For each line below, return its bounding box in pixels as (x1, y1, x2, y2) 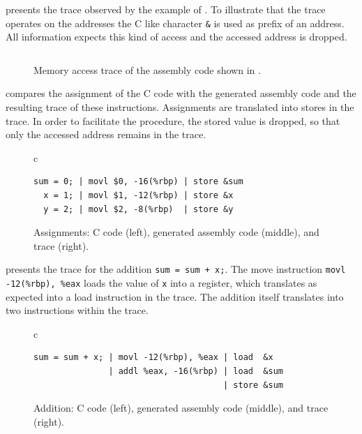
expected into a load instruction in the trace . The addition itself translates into (6, 289, 344, 304)
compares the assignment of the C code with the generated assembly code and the (6, 86, 356, 100)
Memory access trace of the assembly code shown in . (33, 62, 261, 77)
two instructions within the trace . (6, 303, 149, 317)
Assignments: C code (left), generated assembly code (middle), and (33, 225, 319, 239)
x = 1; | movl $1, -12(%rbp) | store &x (43, 190, 234, 200)
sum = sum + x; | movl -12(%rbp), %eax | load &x (33, 352, 273, 363)
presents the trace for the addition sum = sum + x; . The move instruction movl (6, 262, 346, 276)
